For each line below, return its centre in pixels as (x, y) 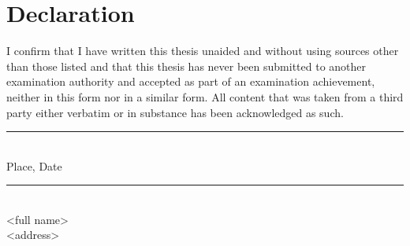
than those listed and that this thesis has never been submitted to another (186, 66)
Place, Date (34, 165)
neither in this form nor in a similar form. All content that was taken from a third (205, 96)
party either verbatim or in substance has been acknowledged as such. (175, 112)
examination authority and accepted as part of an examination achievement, (191, 81)
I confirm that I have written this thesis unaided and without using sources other (203, 51)
